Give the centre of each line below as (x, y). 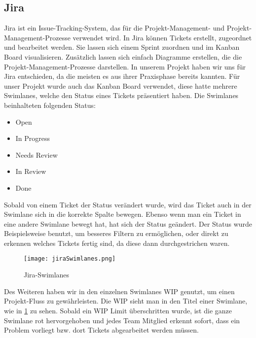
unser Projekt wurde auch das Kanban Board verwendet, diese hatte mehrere (121, 85)
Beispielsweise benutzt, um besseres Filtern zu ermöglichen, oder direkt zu (116, 233)
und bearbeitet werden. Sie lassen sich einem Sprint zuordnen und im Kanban (122, 47)
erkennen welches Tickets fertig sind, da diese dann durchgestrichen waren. (117, 243)
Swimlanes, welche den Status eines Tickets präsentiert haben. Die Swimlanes (121, 95)
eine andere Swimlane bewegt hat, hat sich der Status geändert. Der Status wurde (128, 223)
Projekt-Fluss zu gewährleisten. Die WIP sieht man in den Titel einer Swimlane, (126, 301)
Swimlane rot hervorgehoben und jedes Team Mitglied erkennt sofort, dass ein (122, 320)
